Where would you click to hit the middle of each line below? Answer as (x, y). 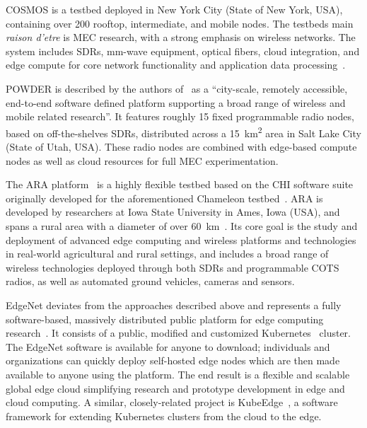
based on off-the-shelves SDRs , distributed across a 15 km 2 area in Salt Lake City (183, 132)
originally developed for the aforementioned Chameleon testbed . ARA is (164, 198)
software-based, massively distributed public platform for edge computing (165, 319)
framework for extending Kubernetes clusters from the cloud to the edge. (164, 416)
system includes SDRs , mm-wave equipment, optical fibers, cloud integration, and (183, 51)
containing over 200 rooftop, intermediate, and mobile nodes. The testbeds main (180, 23)
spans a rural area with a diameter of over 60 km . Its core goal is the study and (182, 225)
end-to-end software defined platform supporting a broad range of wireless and (176, 102)
